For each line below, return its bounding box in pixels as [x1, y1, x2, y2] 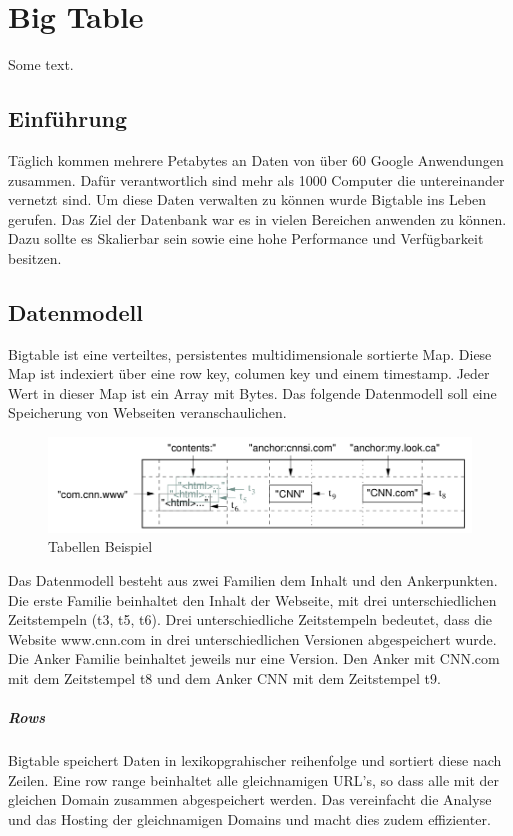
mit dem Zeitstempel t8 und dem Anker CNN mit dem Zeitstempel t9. [8, 667, 441, 688]
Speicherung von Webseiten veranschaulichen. [8, 402, 287, 423]
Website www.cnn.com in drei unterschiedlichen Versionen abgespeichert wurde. [8, 628, 497, 649]
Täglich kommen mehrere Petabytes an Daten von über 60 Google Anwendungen [8, 149, 504, 170]
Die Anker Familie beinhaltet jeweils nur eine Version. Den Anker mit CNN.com [8, 648, 500, 669]
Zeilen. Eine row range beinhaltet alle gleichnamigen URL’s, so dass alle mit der [8, 769, 499, 790]
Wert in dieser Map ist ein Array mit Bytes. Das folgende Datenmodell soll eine [8, 382, 497, 403]
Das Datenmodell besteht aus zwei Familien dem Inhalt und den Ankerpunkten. [8, 569, 498, 590]
